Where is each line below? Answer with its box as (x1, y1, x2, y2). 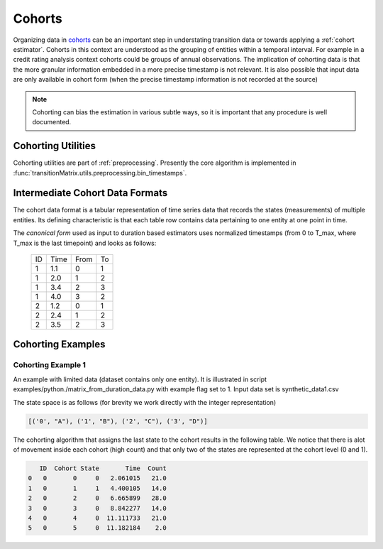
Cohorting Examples (13, 338, 106, 351)
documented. (32, 118, 72, 126)
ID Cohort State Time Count (39, 464, 167, 472)
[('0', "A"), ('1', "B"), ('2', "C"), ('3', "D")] (28, 417, 209, 425)
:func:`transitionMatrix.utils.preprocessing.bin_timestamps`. (13, 168, 187, 177)
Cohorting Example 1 (13, 360, 87, 370)
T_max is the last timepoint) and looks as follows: (13, 239, 157, 247)
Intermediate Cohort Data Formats (13, 187, 168, 199)
